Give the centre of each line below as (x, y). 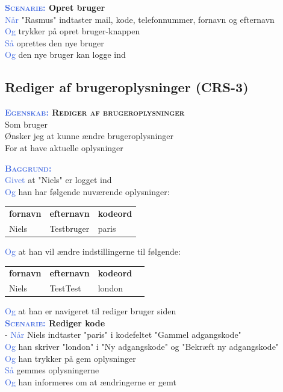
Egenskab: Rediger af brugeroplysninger (95, 112)
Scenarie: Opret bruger (55, 7)
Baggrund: (28, 168)
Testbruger (70, 228)
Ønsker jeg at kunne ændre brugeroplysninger (89, 136)
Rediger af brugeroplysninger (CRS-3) (127, 87)
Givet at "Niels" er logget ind (58, 180)
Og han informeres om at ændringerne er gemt (91, 381)
